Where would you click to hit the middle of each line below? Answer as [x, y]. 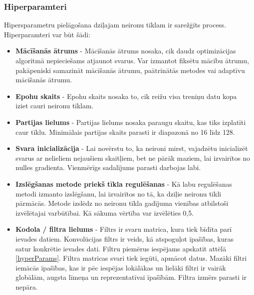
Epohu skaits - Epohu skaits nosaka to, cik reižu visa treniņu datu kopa [126, 96]
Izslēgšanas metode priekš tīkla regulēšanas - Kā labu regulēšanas [124, 184]
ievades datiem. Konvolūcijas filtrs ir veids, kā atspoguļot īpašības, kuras [125, 238]
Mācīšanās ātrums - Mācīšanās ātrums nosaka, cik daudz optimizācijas [126, 51]
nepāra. [26, 286]
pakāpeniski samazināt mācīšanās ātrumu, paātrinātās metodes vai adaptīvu [130, 70]
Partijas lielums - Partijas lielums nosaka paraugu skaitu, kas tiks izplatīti [130, 122]
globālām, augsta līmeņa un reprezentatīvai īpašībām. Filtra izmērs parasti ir [131, 277]
